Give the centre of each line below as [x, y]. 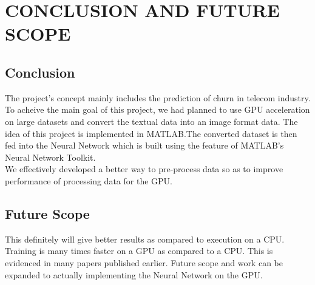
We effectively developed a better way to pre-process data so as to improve [144, 169]
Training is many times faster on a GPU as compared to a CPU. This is [139, 251]
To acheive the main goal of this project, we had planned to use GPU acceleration [157, 109]
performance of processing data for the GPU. [89, 180]
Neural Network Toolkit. [50, 157]
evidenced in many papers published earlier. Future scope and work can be [144, 262]
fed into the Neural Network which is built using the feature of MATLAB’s [144, 145]
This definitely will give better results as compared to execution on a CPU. [145, 239]
